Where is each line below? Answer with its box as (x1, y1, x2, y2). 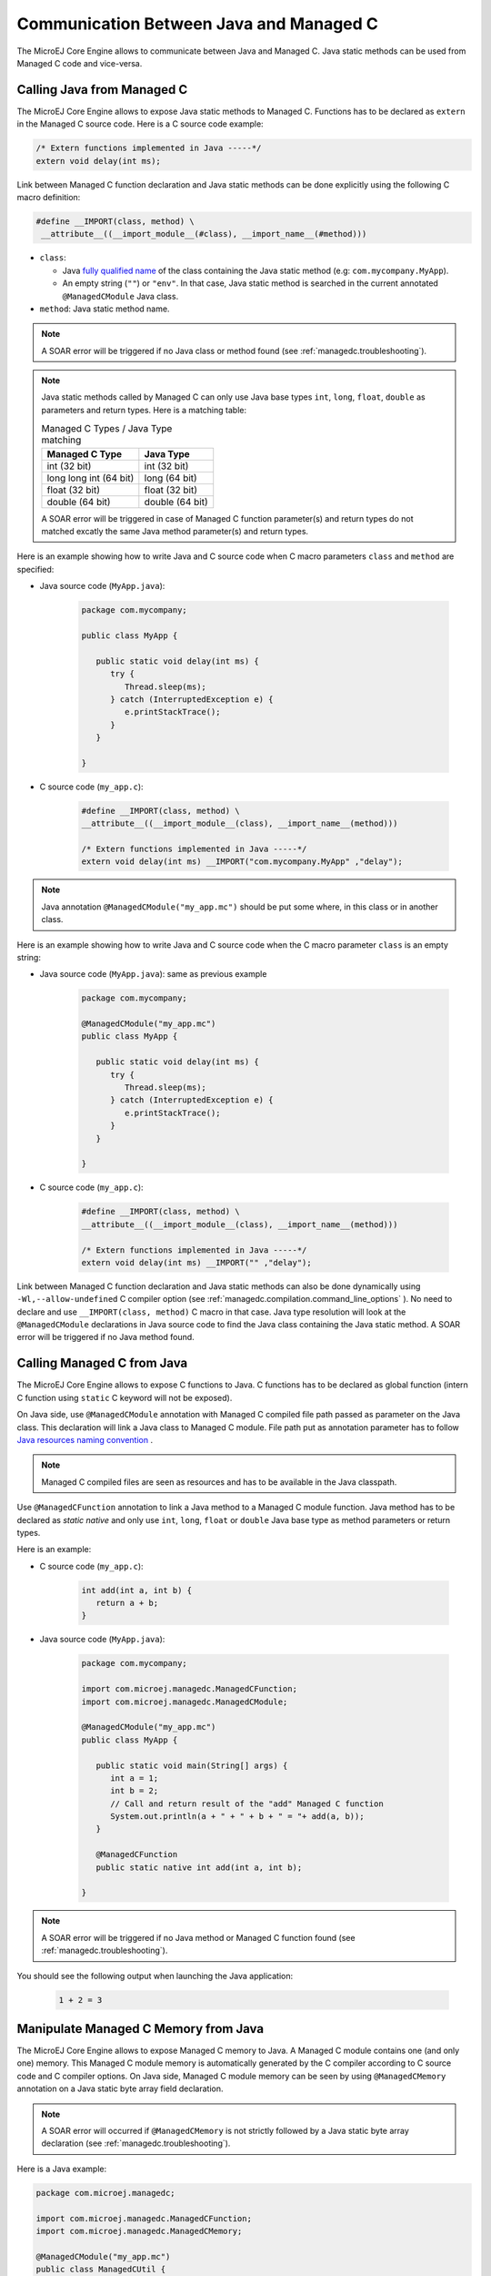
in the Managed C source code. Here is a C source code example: (16, 118, 264, 129)
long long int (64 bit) (46, 472, 135, 484)
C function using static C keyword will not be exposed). (16, 1392, 233, 1403)
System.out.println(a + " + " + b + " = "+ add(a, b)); (110, 1812, 365, 1822)
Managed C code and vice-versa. (16, 57, 143, 68)
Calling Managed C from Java (16, 1356, 188, 1371)
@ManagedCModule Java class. (62, 290, 179, 301)
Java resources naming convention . (16, 1434, 154, 1445)
